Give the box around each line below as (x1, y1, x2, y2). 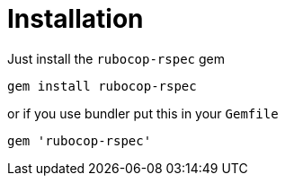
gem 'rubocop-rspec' (7, 133, 152, 148)
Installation (7, 4, 144, 34)
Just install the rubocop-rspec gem (7, 50, 225, 66)
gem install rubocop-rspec (7, 78, 197, 93)
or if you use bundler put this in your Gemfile (7, 105, 279, 121)
